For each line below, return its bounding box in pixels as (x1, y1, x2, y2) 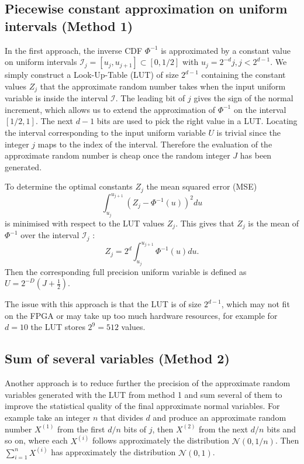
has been (240, 149, 272, 161)
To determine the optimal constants (5, 180, 133, 193)
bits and (267, 422, 296, 435)
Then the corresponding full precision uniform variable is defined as (5, 265, 247, 277)
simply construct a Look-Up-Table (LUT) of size (5, 68, 179, 81)
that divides (100, 411, 143, 423)
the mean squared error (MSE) (146, 180, 257, 193)
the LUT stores (30, 321, 85, 333)
